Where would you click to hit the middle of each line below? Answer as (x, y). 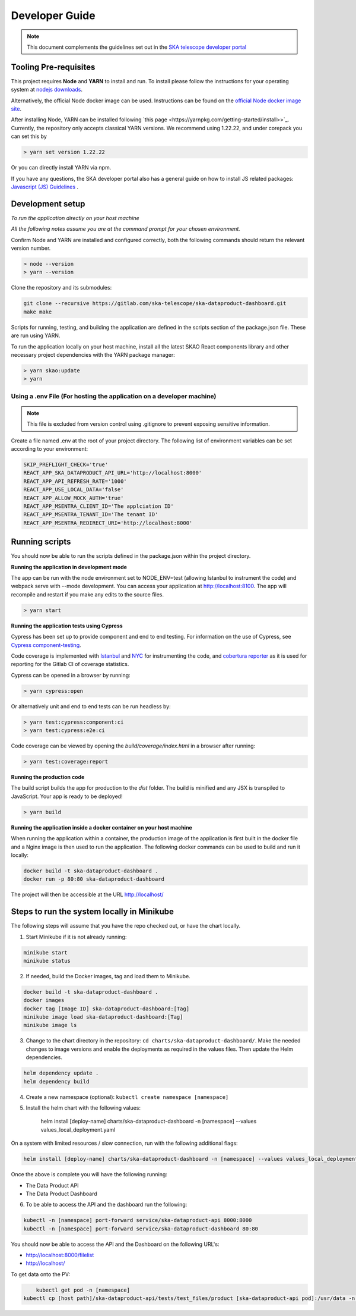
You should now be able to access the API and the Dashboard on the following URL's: (115, 1244)
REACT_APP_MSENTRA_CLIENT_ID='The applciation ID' (99, 506)
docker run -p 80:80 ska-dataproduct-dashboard (94, 879)
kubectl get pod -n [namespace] (83, 1290)
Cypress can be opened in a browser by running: (71, 675)
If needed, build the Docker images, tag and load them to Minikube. (108, 976)
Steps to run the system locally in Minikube (93, 912)
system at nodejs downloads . (47, 90)
